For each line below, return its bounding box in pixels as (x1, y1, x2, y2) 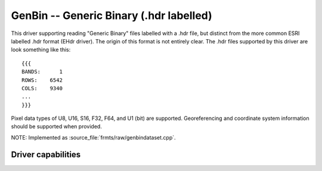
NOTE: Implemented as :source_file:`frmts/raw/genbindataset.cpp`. (11, 134, 176, 141)
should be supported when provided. (11, 123, 103, 130)
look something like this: (11, 46, 71, 53)
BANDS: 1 (21, 68, 63, 75)
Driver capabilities (11, 149, 81, 160)
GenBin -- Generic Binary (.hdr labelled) (11, 9, 213, 22)
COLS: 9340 (21, 85, 63, 91)
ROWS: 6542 (21, 77, 63, 83)
